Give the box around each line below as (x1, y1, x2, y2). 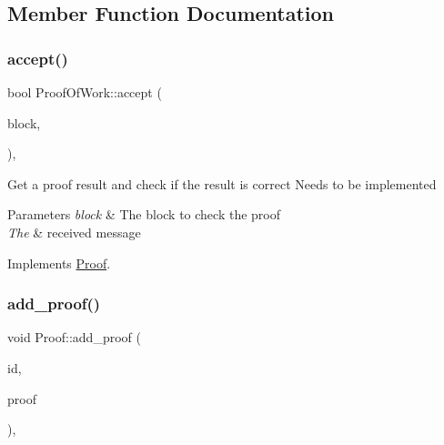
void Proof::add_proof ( (7, 328, 141, 347)
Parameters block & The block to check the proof (7, 205, 281, 224)
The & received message (7, 222, 141, 241)
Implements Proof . (7, 253, 111, 272)
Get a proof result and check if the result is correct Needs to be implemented (7, 174, 437, 193)
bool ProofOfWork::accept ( (7, 83, 162, 101)
